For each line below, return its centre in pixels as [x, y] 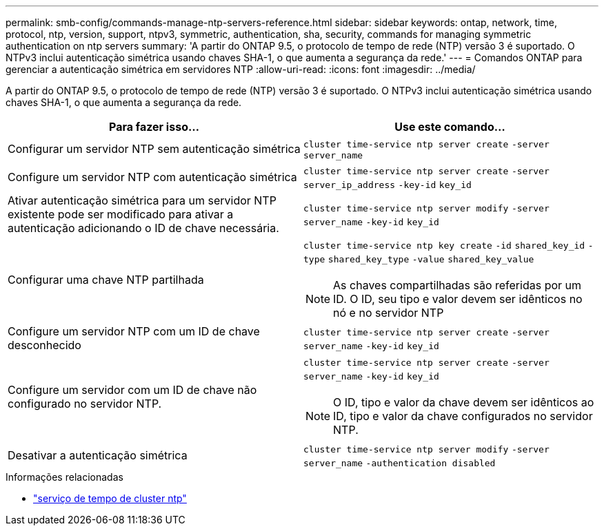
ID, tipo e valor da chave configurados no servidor [463, 416]
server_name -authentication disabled [400, 463]
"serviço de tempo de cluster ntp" [110, 498]
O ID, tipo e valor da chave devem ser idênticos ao [464, 402]
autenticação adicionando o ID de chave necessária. [143, 228]
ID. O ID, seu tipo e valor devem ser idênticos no [458, 299]
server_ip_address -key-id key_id [387, 185]
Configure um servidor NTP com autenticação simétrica [152, 177]
